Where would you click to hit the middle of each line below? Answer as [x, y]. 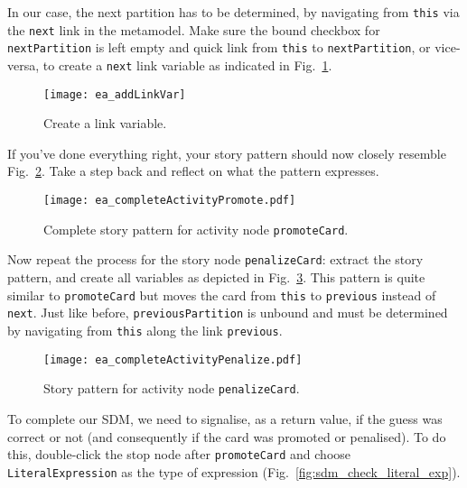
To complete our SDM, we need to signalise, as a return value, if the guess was [225, 418]
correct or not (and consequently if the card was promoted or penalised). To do [227, 436]
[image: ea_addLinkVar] [115, 94]
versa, [23, 64]
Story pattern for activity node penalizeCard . [172, 388]
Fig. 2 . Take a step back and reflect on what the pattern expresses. [193, 171]
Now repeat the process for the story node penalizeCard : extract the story [215, 259]
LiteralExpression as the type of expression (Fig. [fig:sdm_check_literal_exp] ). [234, 471]
